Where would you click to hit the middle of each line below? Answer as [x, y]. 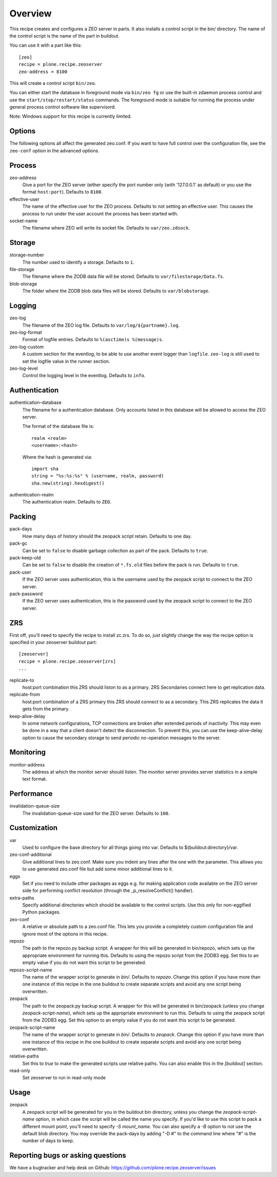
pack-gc [18, 543]
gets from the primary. [46, 709]
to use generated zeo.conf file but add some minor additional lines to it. [98, 869]
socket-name [24, 221]
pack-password [26, 594]
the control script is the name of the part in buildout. [65, 35]
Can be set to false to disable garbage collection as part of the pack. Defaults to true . [115, 550]
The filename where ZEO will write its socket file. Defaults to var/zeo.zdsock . [106, 228]
